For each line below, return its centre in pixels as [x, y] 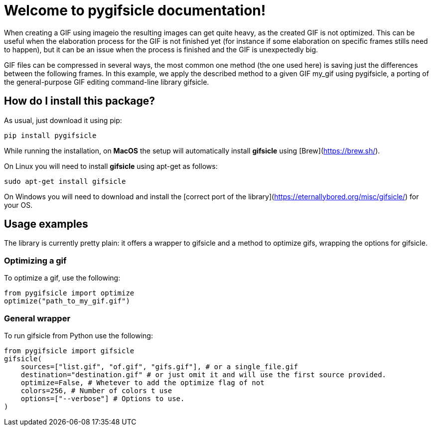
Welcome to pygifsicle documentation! [135, 10]
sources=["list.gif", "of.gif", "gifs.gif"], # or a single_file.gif [159, 366]
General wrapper [37, 318]
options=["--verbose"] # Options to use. [103, 398]
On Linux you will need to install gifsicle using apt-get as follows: [111, 166]
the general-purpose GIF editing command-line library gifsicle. [107, 82]
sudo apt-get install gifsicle [65, 181]
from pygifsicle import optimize [69, 293]
